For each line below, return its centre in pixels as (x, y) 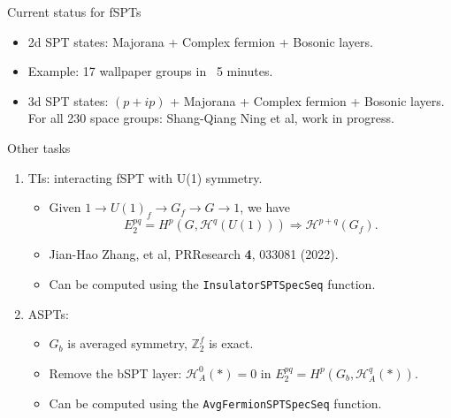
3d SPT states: (68, 100)
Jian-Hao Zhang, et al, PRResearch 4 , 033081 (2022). (194, 254)
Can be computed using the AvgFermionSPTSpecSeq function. (215, 403)
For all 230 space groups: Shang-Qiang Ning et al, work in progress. (211, 118)
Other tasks (39, 147)
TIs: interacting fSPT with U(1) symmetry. (145, 177)
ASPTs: (48, 313)
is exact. (231, 343)
